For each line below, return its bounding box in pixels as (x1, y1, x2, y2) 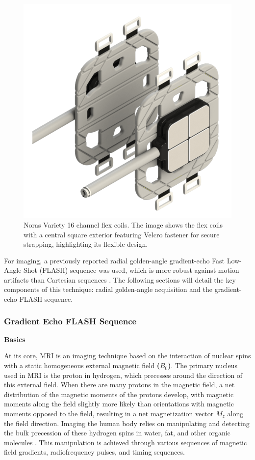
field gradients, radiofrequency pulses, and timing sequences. (4, 447, 185, 457)
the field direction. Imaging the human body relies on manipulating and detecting (4, 418, 250, 428)
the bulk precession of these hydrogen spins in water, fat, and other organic (4, 428, 230, 438)
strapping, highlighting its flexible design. (24, 239, 148, 249)
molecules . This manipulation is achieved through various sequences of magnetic (4, 437, 247, 447)
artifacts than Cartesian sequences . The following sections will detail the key (4, 274, 236, 285)
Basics (4, 334, 25, 344)
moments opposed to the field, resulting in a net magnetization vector (4, 408, 214, 419)
